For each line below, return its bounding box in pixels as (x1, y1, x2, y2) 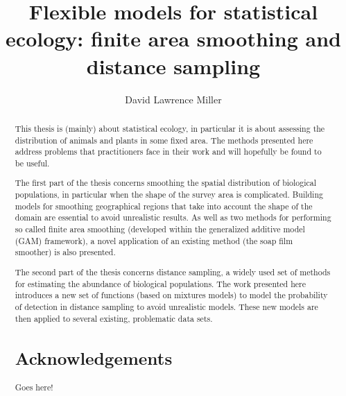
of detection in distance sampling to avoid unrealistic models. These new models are (15, 300, 318, 312)
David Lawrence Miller (125, 92, 222, 106)
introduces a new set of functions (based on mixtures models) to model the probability (15, 289, 328, 301)
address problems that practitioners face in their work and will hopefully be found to (15, 146, 322, 157)
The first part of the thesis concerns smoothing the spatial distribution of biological (15, 177, 317, 189)
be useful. (15, 157, 50, 169)
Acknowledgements (15, 346, 173, 370)
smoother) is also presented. (15, 246, 116, 258)
